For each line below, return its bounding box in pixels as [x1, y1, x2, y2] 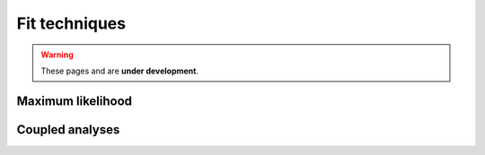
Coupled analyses [16, 122, 120, 137]
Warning [40, 49, 74, 60]
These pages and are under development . [40, 65, 199, 76]
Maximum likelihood [16, 93, 133, 108]
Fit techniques [16, 13, 126, 33]
